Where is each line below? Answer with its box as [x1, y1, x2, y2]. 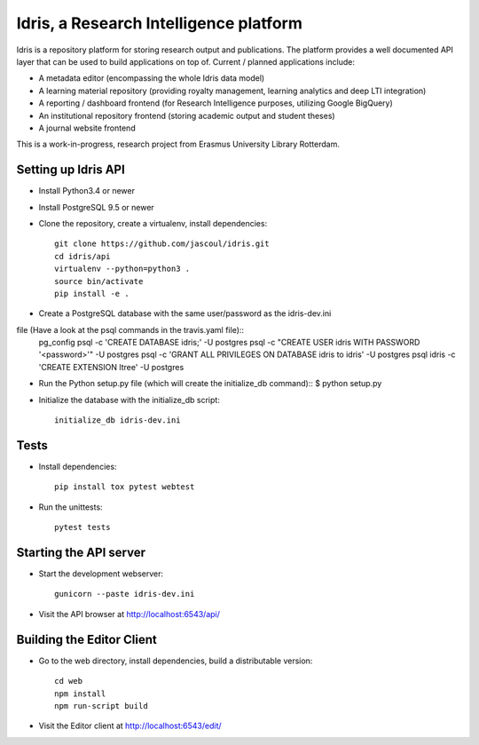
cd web [54, 676, 83, 686]
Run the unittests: [38, 502, 103, 512]
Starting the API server [16, 544, 146, 559]
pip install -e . [54, 289, 130, 298]
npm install [54, 688, 106, 699]
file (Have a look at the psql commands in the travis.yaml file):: [16, 324, 244, 335]
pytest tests [54, 522, 111, 533]
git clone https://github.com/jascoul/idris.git [54, 239, 270, 249]
